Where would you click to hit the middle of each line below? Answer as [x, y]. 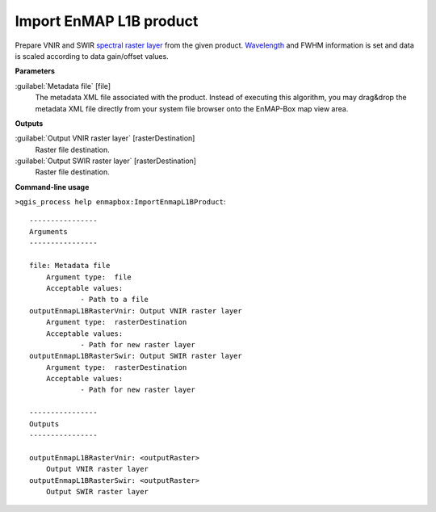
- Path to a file [115, 300]
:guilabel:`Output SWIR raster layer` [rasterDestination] [106, 161]
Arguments [48, 232]
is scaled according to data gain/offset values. [92, 56]
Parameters [35, 71]
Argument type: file [89, 277]
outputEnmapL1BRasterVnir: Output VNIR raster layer [136, 311]
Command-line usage [52, 187]
